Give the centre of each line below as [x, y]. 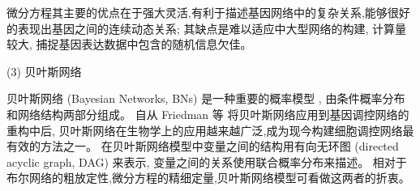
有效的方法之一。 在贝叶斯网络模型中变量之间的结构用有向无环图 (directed [203, 146]
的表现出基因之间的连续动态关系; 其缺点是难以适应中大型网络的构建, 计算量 [207, 28]
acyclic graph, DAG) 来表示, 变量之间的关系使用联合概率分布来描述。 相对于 [207, 161]
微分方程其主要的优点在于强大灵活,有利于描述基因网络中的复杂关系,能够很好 [208, 12]
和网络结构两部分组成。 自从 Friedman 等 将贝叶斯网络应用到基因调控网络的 [208, 114]
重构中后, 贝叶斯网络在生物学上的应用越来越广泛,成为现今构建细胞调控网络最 [210, 130]
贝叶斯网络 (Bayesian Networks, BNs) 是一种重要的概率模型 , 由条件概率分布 [206, 98]
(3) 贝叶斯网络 [44, 71]
